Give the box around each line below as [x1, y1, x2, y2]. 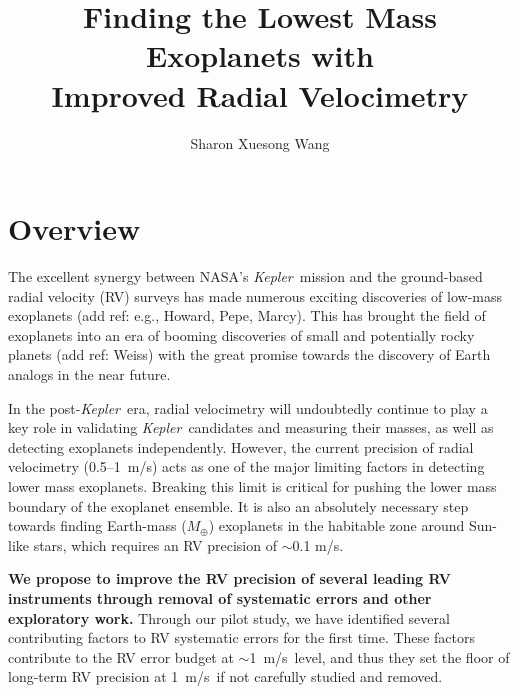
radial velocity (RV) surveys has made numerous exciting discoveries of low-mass [8, 285, 503, 306]
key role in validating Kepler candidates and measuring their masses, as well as [8, 417, 494, 438]
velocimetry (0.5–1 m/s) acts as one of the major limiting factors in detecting [8, 456, 485, 477]
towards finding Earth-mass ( [8, 515, 187, 536]
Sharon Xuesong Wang [190, 132, 330, 153]
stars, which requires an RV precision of [33, 534, 277, 555]
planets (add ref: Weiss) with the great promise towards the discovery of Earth [8, 344, 491, 365]
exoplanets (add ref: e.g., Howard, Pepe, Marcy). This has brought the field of [8, 305, 486, 326]
